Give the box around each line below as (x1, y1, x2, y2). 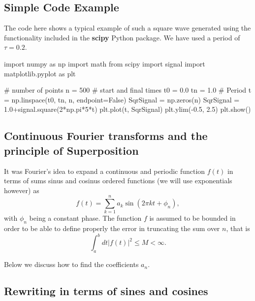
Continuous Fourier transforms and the (4, 128, 208, 143)
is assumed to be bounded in (149, 213, 236, 223)
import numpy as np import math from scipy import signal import (4, 58, 205, 68)
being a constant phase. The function (29, 213, 142, 223)
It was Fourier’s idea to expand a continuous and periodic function (4, 166, 205, 176)
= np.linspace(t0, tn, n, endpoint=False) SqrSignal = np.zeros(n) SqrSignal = (4, 94, 240, 104)
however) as (4, 185, 39, 195)
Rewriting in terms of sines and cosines (4, 283, 208, 299)
